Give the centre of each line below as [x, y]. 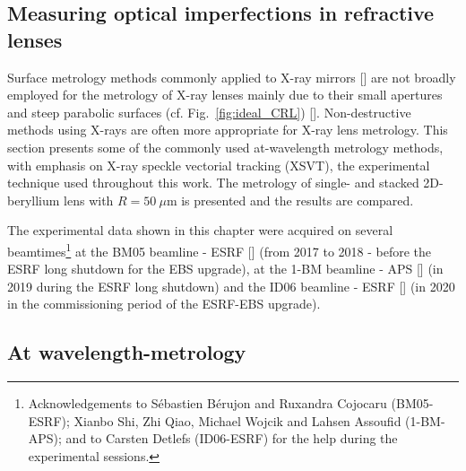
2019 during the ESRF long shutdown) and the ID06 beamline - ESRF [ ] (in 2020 [231, 286]
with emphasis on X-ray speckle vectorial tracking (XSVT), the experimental [219, 165]
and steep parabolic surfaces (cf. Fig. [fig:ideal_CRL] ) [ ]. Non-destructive [209, 112]
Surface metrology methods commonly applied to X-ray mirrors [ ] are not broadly [232, 77]
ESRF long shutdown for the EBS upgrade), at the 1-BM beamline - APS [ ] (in [225, 269]
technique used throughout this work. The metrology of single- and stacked [213, 183]
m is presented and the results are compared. [290, 200]
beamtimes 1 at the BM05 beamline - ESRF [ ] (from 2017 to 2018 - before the [220, 249]
